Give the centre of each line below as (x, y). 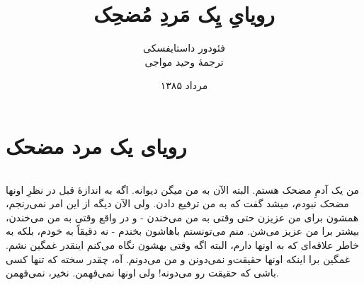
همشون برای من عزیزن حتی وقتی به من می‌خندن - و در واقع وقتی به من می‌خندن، (182, 217)
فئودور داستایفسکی (184, 48)
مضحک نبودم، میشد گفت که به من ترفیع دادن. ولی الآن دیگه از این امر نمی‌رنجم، (177, 203)
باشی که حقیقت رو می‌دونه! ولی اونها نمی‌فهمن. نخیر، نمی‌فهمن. (142, 273)
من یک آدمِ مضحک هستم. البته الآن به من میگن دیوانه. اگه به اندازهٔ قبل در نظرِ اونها (183, 189)
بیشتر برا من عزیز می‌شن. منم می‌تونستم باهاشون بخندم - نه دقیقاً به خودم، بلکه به (183, 231)
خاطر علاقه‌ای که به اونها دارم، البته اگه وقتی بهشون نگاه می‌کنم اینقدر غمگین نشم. (183, 245)
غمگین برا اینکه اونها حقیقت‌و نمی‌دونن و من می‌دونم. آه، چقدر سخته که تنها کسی (178, 258)
